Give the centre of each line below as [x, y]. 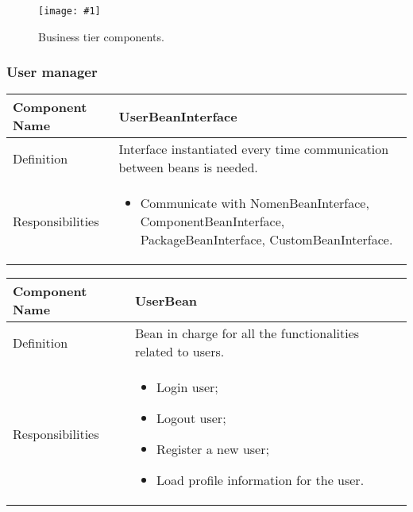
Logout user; [191, 418]
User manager [52, 72]
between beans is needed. [188, 167]
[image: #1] [69, 11]
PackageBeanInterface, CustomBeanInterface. [266, 240]
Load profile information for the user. [261, 480]
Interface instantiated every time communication [254, 149]
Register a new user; [213, 449]
